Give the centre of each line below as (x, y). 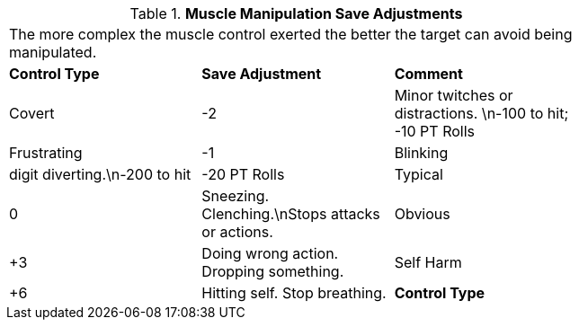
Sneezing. (236, 196)
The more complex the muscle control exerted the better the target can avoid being (291, 34)
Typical (419, 174)
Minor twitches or (454, 95)
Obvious (422, 214)
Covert (32, 113)
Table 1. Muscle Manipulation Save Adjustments (296, 13)
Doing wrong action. (270, 253)
